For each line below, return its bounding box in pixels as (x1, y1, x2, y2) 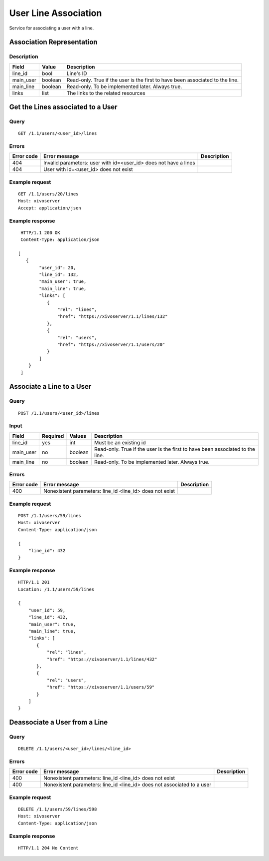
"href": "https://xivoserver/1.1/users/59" (46, 685, 155, 690)
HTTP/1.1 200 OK (20, 230, 60, 235)
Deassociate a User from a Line (9, 718, 108, 727)
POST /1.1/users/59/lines (18, 513, 82, 518)
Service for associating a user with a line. (9, 25, 94, 31)
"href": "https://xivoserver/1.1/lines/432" (46, 656, 157, 662)
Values (69, 432, 87, 439)
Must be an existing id (94, 439, 146, 446)
